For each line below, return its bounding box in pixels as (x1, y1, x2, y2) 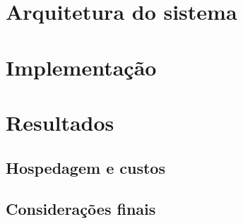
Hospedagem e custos (6, 156, 165, 178)
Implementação (6, 52, 157, 81)
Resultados (6, 107, 114, 136)
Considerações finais (6, 198, 156, 220)
